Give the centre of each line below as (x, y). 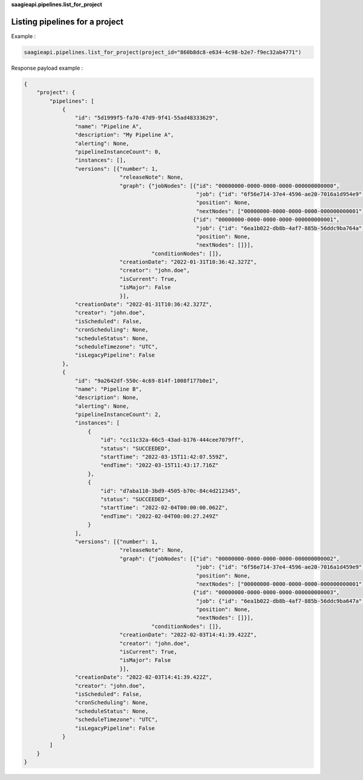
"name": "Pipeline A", (108, 126)
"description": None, (107, 398)
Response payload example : (47, 68)
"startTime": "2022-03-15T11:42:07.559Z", (164, 457)
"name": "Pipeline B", (108, 389)
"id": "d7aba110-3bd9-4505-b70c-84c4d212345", (171, 491)
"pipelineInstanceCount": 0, (118, 152)
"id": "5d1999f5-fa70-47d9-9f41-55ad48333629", (147, 118)
